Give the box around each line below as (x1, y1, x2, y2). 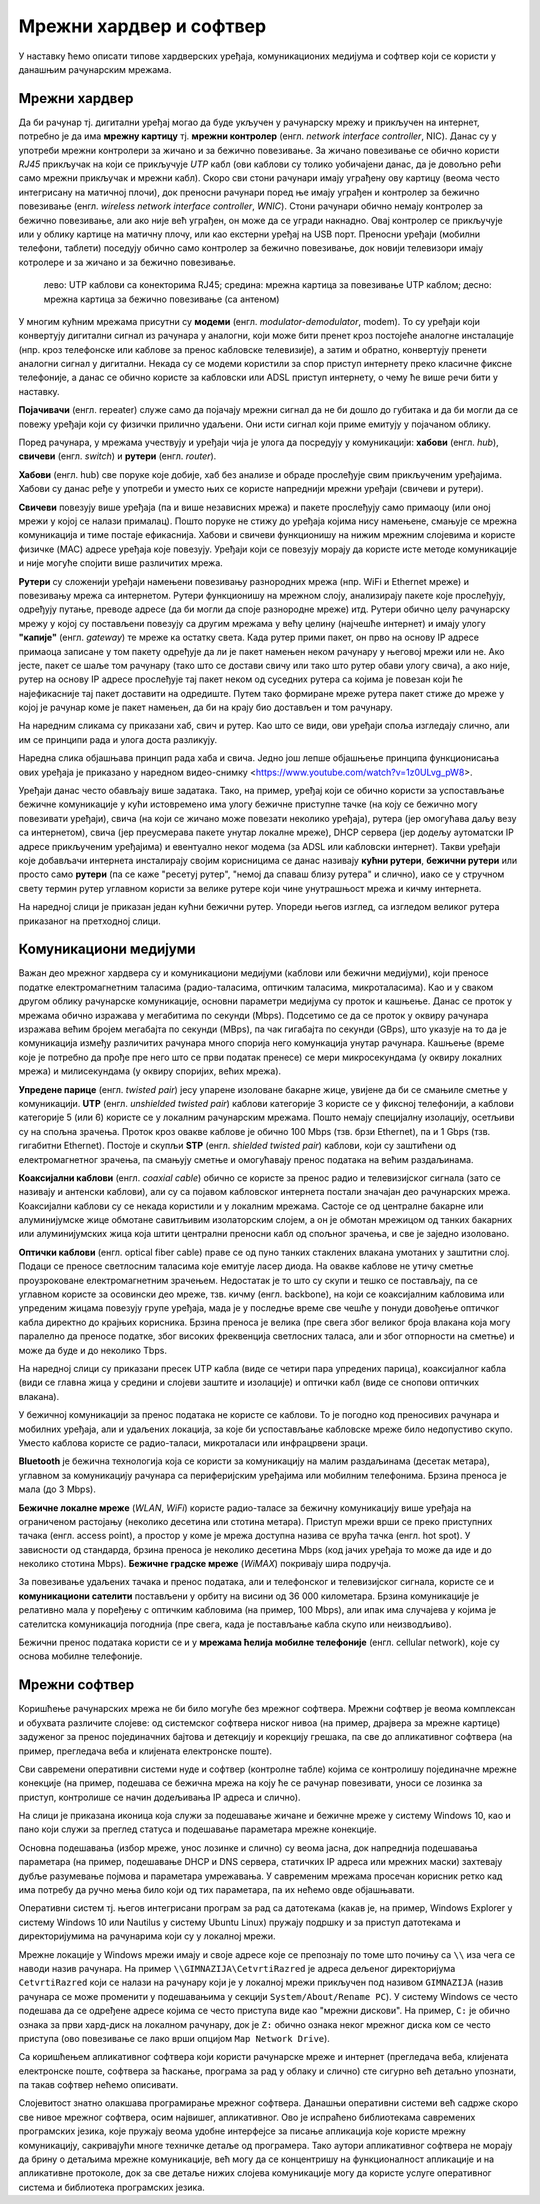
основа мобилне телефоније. (18, 1650, 143, 1662)
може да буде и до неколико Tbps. (18, 1344, 167, 1356)
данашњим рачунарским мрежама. (18, 63, 172, 75)
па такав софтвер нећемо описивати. (18, 2079, 179, 2091)
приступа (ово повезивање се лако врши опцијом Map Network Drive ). (18, 2032, 330, 2044)
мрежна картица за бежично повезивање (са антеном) (43, 293, 280, 305)
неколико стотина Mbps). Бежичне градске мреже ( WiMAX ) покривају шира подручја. (18, 1558, 392, 1570)
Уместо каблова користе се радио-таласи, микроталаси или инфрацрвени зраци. (18, 1436, 369, 1449)
